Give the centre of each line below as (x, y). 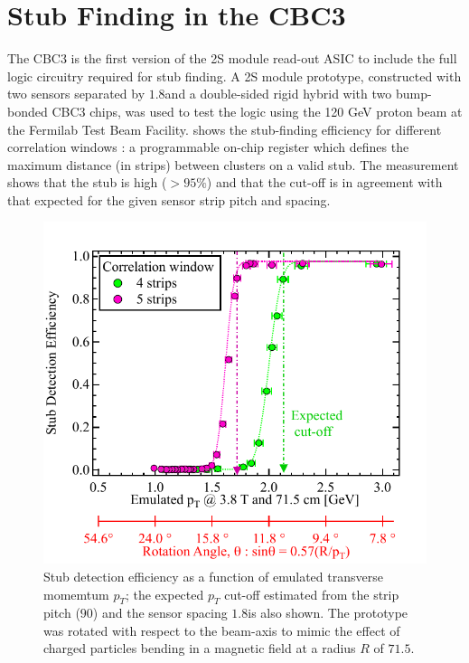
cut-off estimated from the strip (312, 594)
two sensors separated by (76, 94)
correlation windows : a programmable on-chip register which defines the (208, 147)
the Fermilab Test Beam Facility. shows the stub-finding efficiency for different (225, 129)
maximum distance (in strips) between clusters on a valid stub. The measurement (233, 164)
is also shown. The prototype (328, 613)
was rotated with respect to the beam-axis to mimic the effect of (222, 630)
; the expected (164, 594)
